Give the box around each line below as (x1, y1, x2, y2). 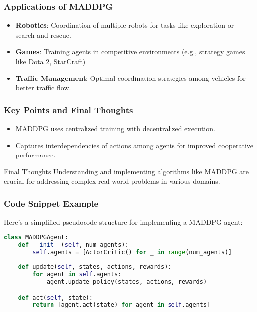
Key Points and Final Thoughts (4, 103, 133, 116)
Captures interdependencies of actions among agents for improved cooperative (15, 140, 254, 150)
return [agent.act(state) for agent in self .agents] (32, 301, 211, 309)
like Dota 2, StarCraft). (15, 56, 87, 66)
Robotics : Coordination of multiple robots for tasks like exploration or (15, 20, 234, 30)
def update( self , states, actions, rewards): (18, 263, 171, 271)
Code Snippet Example (4, 197, 99, 209)
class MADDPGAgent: (4, 234, 68, 241)
